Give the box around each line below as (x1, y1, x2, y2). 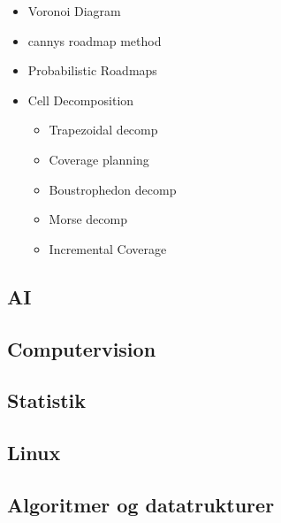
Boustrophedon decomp (49, 180, 177, 198)
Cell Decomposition (27, 90, 134, 109)
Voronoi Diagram (27, 2, 121, 19)
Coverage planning (49, 150, 149, 168)
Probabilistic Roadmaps (27, 61, 157, 80)
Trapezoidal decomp (49, 120, 158, 139)
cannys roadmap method (27, 31, 162, 50)
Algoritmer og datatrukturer (7, 490, 275, 518)
